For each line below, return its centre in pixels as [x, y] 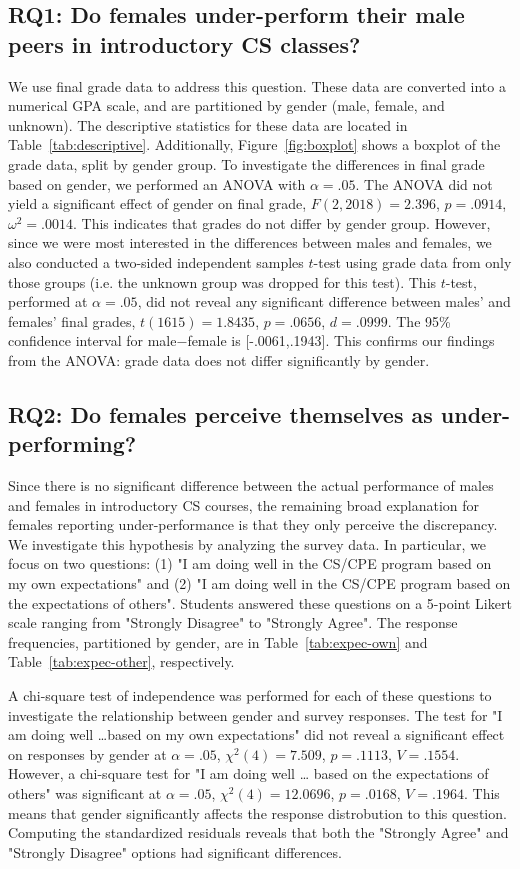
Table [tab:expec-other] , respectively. [121, 661]
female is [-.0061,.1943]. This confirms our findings [341, 340]
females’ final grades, [72, 320]
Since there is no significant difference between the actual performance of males [251, 485]
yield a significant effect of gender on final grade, [157, 203]
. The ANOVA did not [424, 183]
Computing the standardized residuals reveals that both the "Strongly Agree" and [258, 832]
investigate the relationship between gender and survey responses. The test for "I [255, 714]
